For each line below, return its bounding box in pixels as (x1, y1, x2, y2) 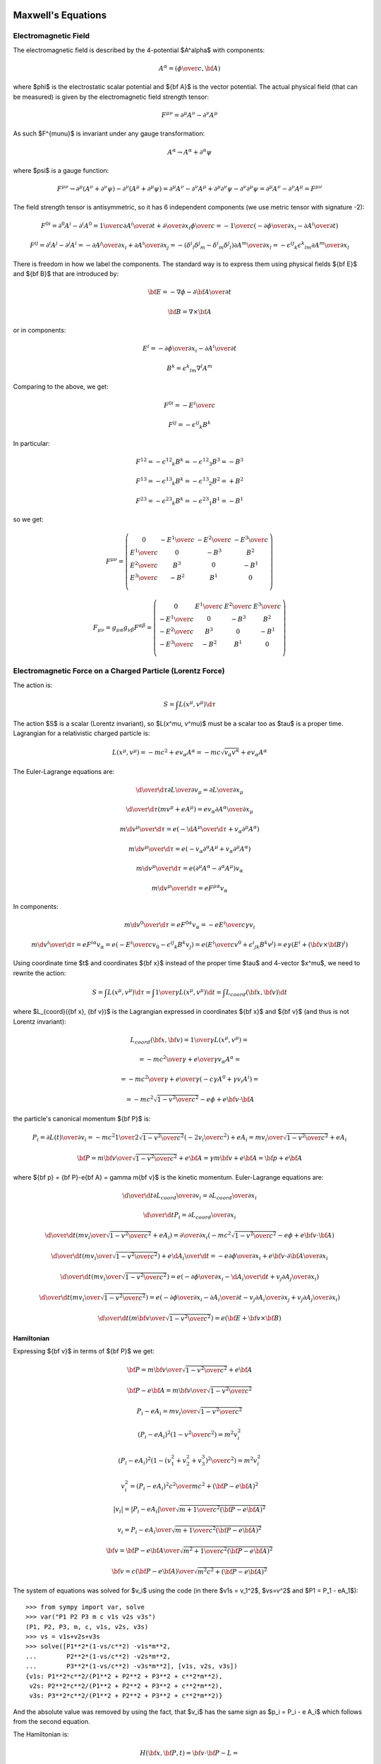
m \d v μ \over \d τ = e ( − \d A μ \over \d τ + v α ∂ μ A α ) (119, 824, 260, 835)
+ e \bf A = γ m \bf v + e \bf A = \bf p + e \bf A (179, 1154, 303, 1162)
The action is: (13, 681, 53, 689)
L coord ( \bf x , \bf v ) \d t (226, 988, 288, 998)
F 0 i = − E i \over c (163, 399, 216, 409)
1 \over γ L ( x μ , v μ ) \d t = (155, 987, 222, 996)
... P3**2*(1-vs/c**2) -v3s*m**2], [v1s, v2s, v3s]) (25, 1662, 238, 1670)
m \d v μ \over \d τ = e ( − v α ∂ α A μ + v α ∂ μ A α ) (128, 843, 251, 854)
